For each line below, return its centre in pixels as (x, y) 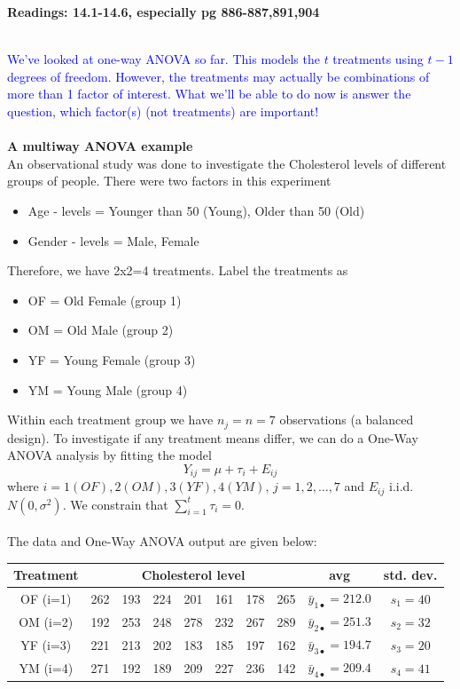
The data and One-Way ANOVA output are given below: (162, 541)
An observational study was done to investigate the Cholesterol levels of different (227, 163)
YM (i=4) (46, 667)
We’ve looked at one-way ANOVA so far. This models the (164, 59)
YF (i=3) (46, 644)
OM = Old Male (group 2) (101, 330)
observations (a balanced (347, 420)
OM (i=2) (46, 621)
